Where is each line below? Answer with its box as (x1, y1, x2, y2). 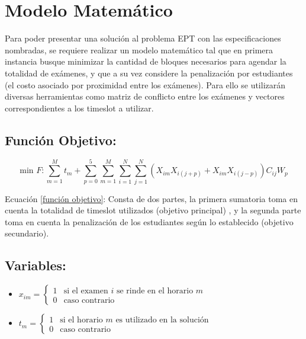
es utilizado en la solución (115, 315, 209, 324)
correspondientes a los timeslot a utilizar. (5, 101, 154, 114)
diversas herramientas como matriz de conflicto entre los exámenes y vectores (5, 90, 285, 103)
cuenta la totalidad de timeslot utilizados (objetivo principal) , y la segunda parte (5, 204, 301, 216)
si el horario (60, 315, 103, 324)
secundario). (5, 227, 49, 239)
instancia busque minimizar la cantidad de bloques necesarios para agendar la (5, 55, 286, 68)
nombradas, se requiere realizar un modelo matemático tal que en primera (5, 43, 273, 56)
